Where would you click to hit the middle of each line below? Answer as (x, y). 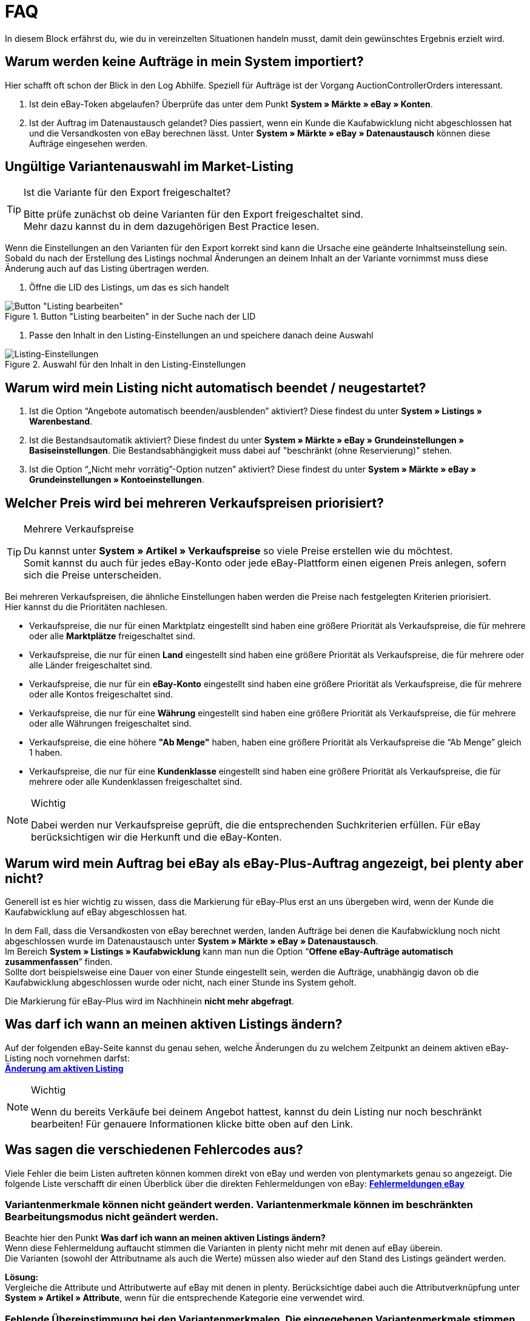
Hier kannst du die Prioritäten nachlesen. (86, 607)
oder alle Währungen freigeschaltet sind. (110, 724)
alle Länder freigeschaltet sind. (91, 665)
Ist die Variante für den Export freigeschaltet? (127, 193)
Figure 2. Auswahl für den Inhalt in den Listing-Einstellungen (126, 365)
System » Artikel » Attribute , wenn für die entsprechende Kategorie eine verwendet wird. (185, 1298)
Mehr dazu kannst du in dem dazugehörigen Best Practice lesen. (172, 227)
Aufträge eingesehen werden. (89, 143)
